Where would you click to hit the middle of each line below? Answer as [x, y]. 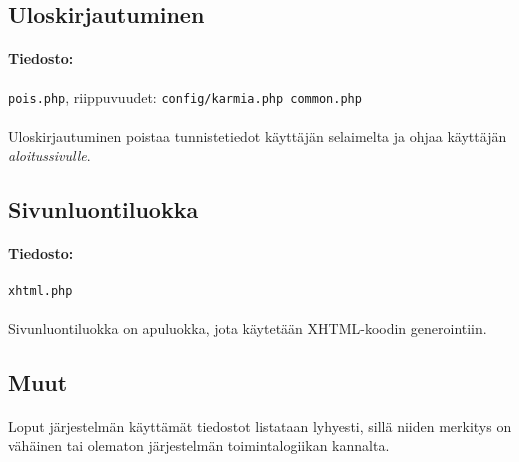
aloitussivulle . [49, 155]
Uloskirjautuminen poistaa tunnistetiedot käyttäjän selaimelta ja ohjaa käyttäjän [257, 135]
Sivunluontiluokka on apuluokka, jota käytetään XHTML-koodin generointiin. [247, 327]
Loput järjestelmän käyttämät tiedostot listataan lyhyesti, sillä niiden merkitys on [260, 425]
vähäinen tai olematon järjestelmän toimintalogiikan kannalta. [199, 445]
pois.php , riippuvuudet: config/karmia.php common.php [185, 96]
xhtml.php [40, 290]
